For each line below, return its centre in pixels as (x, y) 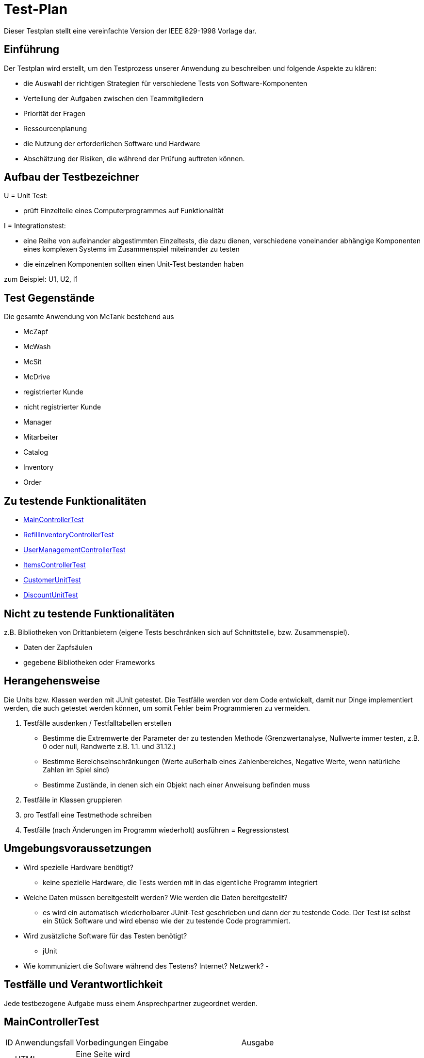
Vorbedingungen (106, 1043)
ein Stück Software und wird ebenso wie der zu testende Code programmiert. (167, 921)
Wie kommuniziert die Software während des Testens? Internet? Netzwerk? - (146, 966)
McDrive (37, 377)
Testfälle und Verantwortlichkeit (83, 985)
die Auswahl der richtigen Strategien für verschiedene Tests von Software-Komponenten (165, 83)
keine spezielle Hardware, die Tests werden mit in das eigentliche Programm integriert (180, 882)
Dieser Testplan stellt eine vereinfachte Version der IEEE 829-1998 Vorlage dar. (130, 31)
